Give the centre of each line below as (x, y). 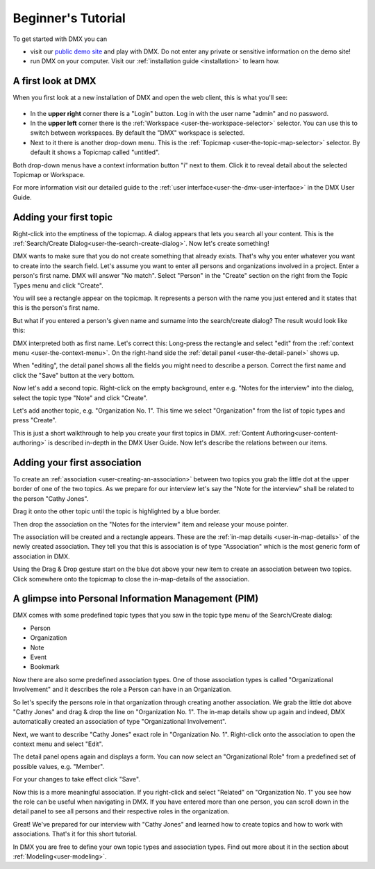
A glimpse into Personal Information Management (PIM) (136, 598)
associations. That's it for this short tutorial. (75, 834)
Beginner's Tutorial (69, 18)
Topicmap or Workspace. (49, 174)
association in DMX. (41, 556)
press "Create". (35, 420)
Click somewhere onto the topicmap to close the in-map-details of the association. (131, 579)
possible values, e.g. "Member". (58, 766)
